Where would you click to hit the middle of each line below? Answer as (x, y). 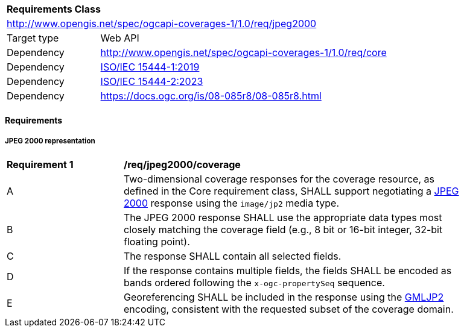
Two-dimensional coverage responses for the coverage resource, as (279, 179)
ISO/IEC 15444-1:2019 (150, 67)
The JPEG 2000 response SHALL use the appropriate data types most (283, 218)
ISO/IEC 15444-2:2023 (152, 81)
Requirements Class (54, 9)
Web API (120, 38)
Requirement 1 (40, 165)
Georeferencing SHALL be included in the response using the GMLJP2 (284, 297)
